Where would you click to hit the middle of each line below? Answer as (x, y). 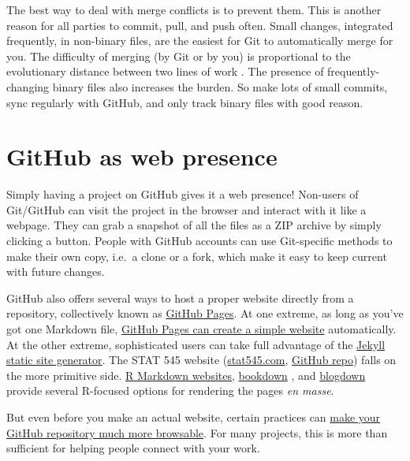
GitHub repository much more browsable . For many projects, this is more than (197, 432)
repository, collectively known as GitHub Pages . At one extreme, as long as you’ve (205, 313)
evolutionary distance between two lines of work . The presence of (165, 71)
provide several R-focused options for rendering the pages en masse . (170, 390)
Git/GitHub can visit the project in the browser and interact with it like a (186, 209)
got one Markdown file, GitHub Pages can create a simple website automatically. (201, 329)
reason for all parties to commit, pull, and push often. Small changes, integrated (200, 25)
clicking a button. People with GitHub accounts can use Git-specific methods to (199, 241)
